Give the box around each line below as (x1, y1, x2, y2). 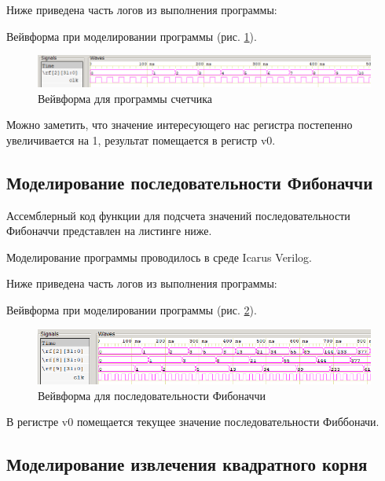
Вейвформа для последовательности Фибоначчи (38, 387, 266, 403)
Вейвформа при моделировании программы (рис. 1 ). (6, 28, 257, 44)
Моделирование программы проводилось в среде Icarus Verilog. (6, 248, 313, 265)
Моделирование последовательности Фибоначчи (6, 170, 373, 194)
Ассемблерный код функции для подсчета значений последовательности (6, 207, 350, 223)
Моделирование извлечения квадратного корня (6, 452, 368, 476)
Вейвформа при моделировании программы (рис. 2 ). (6, 302, 257, 318)
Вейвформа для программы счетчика (38, 90, 213, 106)
